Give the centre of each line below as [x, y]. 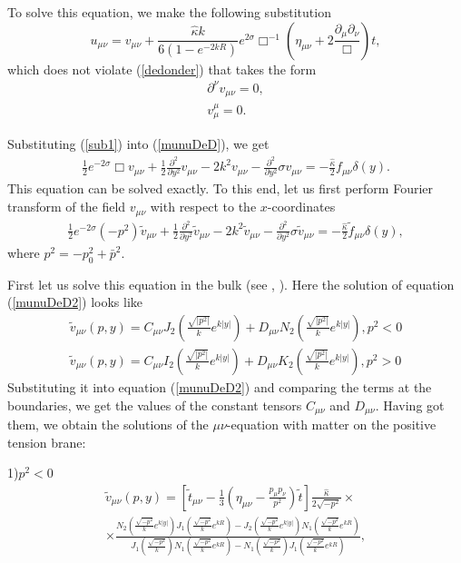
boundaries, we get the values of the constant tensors [155, 405]
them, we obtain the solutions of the [108, 425]
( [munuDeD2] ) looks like [75, 302]
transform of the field [67, 207]
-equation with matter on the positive [331, 425]
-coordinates [301, 207]
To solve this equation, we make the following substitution [169, 12]
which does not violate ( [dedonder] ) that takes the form [162, 69]
